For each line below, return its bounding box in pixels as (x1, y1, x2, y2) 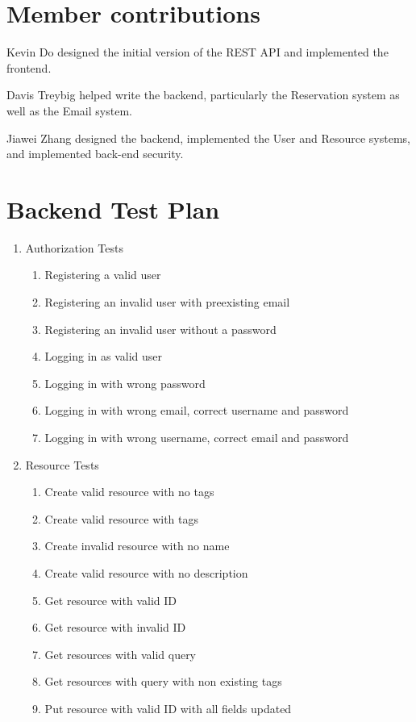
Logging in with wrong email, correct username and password (44, 402, 349, 419)
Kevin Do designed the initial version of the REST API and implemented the (6, 44, 389, 61)
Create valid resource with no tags (44, 483, 214, 500)
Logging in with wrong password (44, 374, 206, 391)
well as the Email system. (6, 102, 132, 119)
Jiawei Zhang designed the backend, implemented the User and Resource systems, (6, 129, 410, 146)
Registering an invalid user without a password (44, 320, 277, 337)
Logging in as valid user (44, 348, 163, 365)
